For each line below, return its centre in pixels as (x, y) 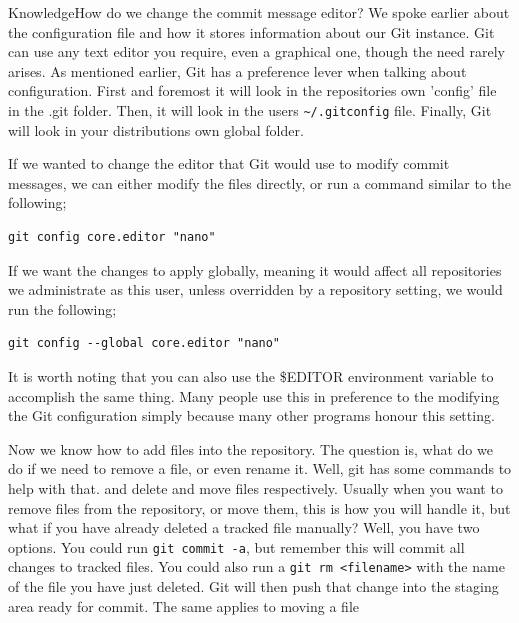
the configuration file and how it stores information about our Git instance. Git (251, 31)
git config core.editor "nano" (112, 237)
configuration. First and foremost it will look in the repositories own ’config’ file (252, 90)
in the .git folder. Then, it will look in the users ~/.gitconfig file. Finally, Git (250, 109)
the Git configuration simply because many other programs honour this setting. (251, 415)
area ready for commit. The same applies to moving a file (184, 605)
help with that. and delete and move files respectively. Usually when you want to (255, 487)
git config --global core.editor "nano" (144, 343)
